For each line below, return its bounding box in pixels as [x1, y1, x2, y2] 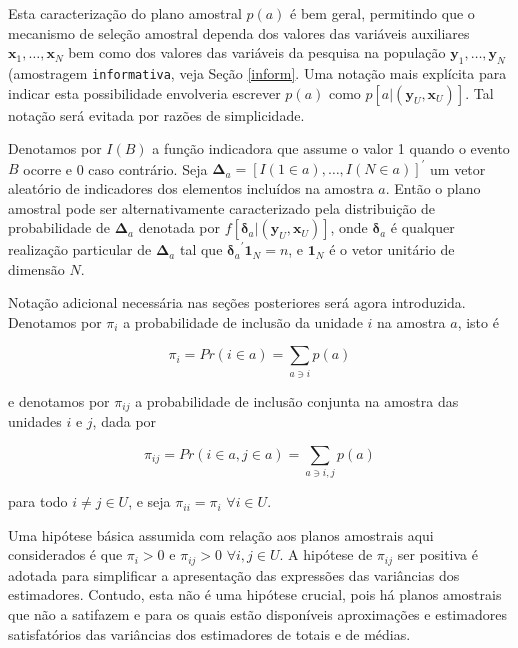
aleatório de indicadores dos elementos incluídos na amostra [8, 177, 374, 198]
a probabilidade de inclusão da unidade [123, 311, 363, 332]
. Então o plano [385, 177, 481, 198]
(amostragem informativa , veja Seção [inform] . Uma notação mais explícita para [8, 62, 507, 83]
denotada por [138, 217, 221, 238]
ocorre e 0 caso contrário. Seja [23, 158, 208, 179]
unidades [8, 411, 62, 432]
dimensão [8, 258, 65, 279]
